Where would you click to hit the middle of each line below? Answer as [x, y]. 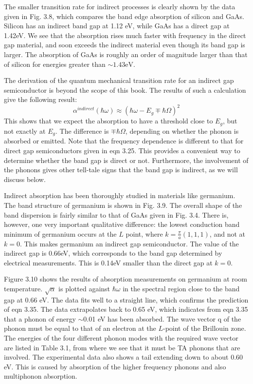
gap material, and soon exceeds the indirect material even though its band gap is [125, 45]
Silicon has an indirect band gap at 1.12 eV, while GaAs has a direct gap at [117, 26]
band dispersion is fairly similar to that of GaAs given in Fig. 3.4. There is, [116, 214]
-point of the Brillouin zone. [205, 328]
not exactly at [25, 131]
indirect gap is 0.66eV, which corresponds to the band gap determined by [113, 253]
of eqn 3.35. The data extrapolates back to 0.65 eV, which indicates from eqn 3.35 [126, 309]
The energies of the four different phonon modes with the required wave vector [121, 338]
